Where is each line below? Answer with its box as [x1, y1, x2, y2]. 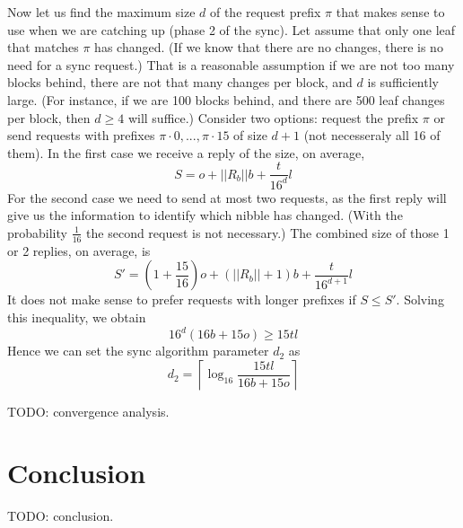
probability [7, 223, 67, 242]
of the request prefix [209, 3, 321, 21]
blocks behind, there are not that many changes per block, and [7, 73, 353, 92]
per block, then [7, 108, 91, 127]
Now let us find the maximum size [7, 3, 196, 21]
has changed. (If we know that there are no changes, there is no [94, 38, 443, 57]
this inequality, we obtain [7, 307, 146, 326]
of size [233, 126, 267, 145]
